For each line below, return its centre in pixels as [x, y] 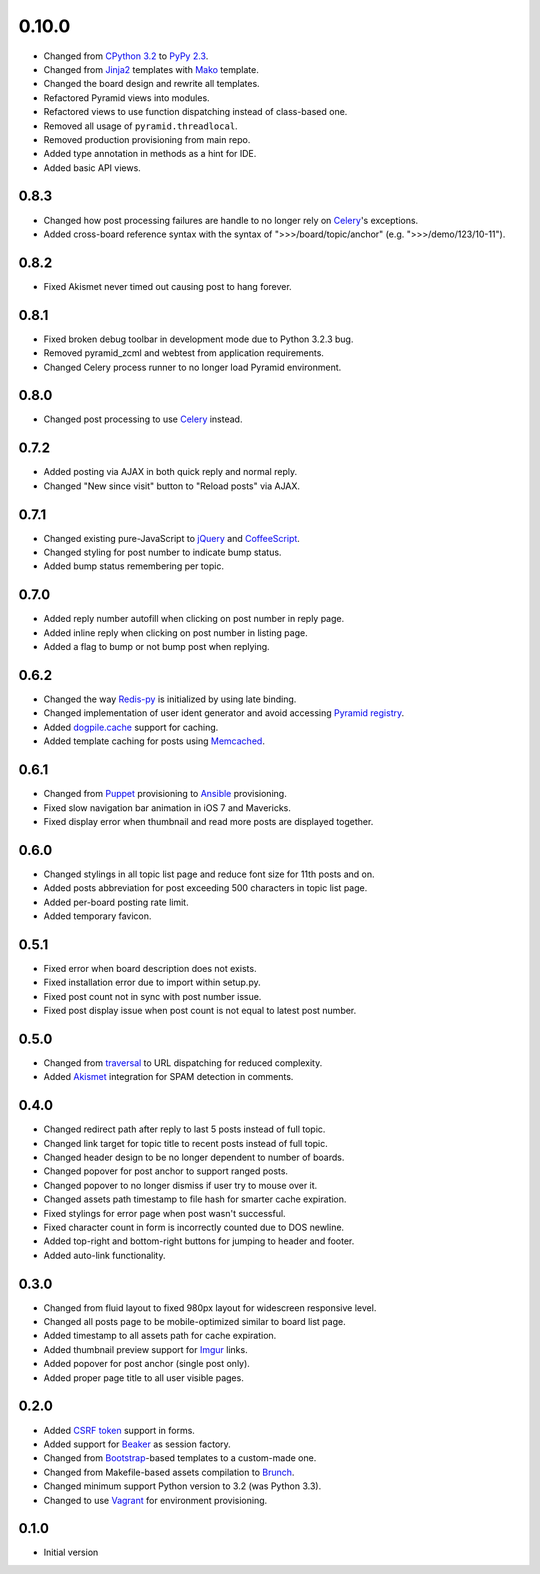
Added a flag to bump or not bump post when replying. [156, 647]
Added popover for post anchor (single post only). [146, 1364]
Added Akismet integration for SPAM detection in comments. [168, 1077]
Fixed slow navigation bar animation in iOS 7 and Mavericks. [167, 807]
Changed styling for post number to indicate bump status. [162, 552]
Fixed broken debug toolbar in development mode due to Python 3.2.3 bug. [198, 339]
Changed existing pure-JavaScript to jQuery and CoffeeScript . [171, 538]
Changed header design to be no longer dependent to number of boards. [194, 1157]
